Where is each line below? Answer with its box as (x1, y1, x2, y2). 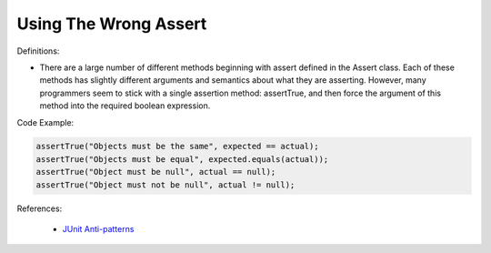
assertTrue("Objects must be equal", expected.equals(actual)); (35, 154, 329, 164)
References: (16, 203, 63, 214)
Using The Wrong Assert (16, 14, 207, 34)
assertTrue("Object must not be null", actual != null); (35, 179, 296, 190)
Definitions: (16, 46, 60, 56)
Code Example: (16, 116, 75, 127)
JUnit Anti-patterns (62, 224, 135, 235)
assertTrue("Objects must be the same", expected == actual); (35, 141, 319, 152)
